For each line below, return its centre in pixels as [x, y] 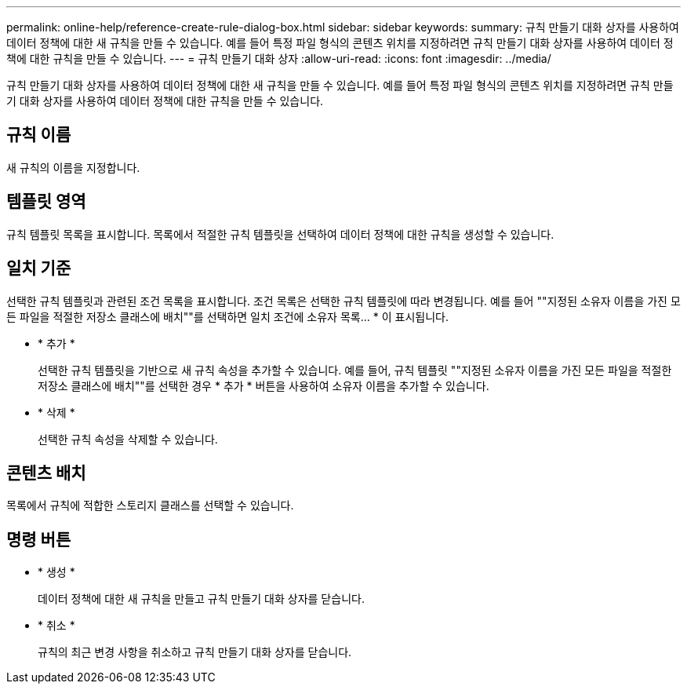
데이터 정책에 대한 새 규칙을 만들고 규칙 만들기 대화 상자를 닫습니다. [201, 599]
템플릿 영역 [46, 202]
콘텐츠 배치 [46, 473]
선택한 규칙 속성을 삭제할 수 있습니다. [128, 439]
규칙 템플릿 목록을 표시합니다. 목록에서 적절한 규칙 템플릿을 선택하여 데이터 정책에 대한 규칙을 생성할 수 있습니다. [280, 234]
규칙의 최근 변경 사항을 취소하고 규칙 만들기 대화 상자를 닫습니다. [195, 652]
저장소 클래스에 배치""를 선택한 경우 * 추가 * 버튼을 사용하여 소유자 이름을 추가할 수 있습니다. [264, 385]
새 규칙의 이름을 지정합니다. [73, 167]
